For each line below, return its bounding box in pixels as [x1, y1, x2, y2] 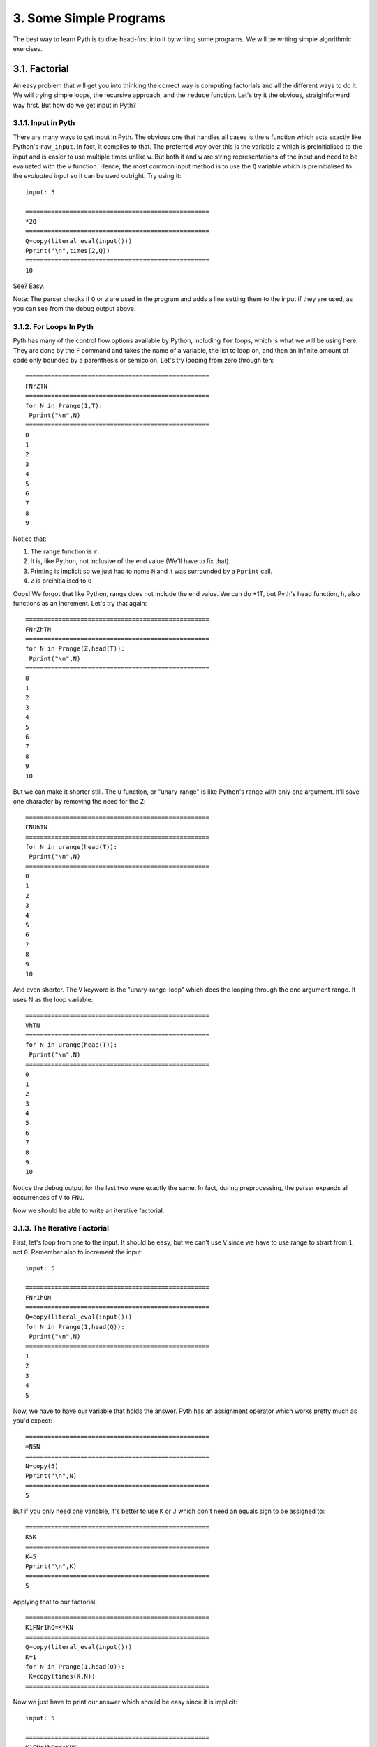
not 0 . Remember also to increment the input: [13, 1248, 143, 1256]
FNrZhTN [25, 625, 52, 633]
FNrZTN [25, 382, 48, 390]
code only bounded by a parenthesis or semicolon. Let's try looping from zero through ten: [13, 356, 274, 364]
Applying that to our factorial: [13, 1597, 97, 1606]
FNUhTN [25, 823, 48, 832]
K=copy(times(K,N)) [29, 1672, 96, 1681]
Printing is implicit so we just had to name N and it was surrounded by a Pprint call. [30, 567, 273, 575]
